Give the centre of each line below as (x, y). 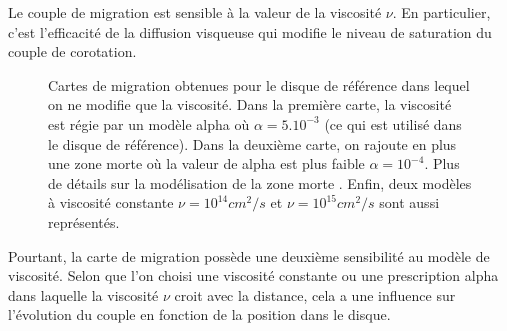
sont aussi (409, 202)
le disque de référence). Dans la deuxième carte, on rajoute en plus (252, 143)
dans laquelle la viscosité (83, 294)
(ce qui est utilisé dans (393, 123)
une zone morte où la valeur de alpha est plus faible (206, 163)
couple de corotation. (72, 51)
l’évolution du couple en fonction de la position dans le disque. (199, 314)
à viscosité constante (111, 202)
